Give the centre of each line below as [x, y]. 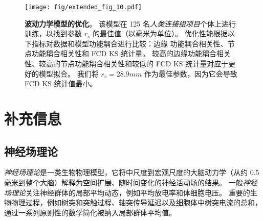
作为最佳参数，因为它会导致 [191, 73]
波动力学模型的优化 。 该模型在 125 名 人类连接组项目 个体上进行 [130, 23]
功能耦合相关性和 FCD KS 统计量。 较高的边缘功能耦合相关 [131, 53]
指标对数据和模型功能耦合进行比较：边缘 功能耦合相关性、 [129, 43]
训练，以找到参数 [53, 33]
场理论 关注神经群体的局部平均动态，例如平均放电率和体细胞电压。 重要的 [127, 192]
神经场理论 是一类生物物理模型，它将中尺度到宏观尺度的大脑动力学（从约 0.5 [132, 172]
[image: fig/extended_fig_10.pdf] [83, 7]
